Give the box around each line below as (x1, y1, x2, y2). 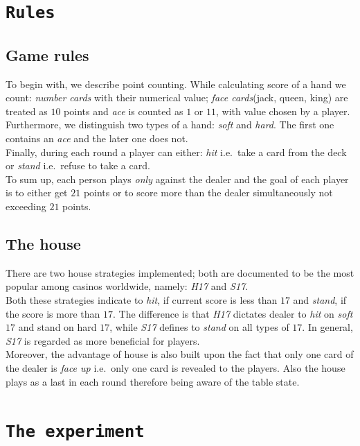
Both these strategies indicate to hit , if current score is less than (6, 293, 278, 307)
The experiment (6, 422, 145, 442)
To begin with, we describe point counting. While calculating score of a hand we (6, 76, 346, 91)
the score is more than (6, 306, 100, 320)
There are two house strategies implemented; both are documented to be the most (6, 265, 354, 280)
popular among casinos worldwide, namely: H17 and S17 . (6, 279, 249, 293)
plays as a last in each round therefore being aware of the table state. (6, 374, 300, 388)
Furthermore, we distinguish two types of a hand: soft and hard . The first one (6, 117, 334, 132)
